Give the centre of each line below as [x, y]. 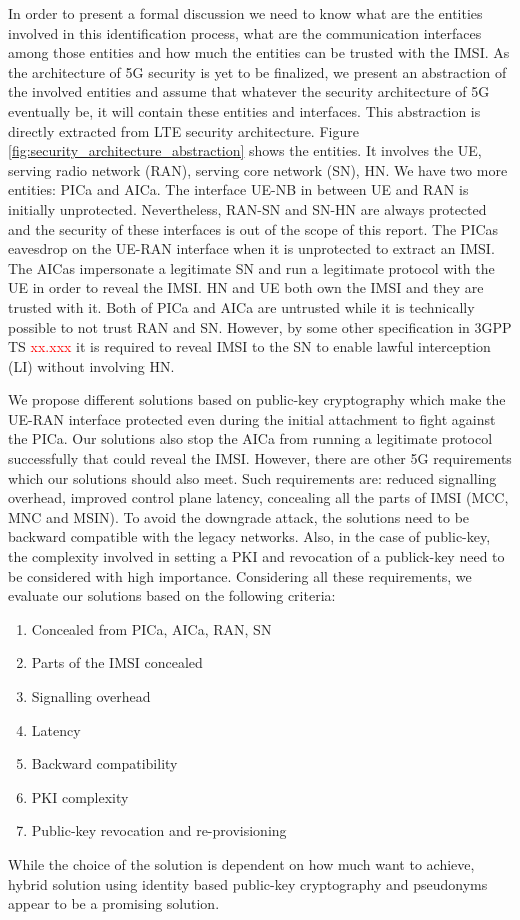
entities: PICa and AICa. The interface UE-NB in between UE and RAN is [238, 189]
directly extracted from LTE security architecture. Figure [183, 130]
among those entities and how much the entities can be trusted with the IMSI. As [259, 52]
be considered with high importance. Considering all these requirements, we [240, 575]
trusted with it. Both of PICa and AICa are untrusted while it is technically [241, 306]
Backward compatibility [104, 763]
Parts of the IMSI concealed [117, 662]
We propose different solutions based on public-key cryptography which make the [257, 399]
